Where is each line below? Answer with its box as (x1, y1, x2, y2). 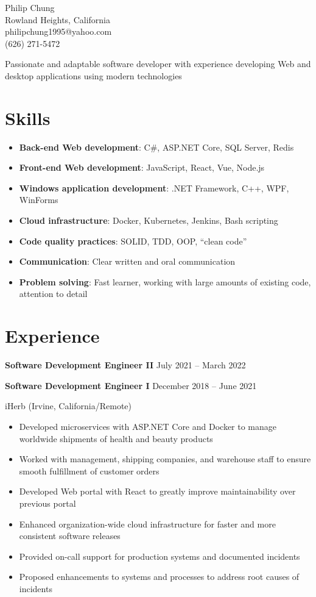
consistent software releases (19, 529, 121, 542)
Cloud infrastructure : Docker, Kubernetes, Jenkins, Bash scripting (19, 214, 278, 227)
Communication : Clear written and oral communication (19, 255, 236, 268)
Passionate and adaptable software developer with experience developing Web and (5, 57, 311, 70)
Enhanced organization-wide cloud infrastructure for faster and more (19, 517, 276, 530)
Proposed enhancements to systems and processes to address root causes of (19, 570, 300, 583)
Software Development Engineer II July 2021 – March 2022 (5, 359, 246, 371)
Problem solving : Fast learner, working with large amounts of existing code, (19, 275, 311, 288)
